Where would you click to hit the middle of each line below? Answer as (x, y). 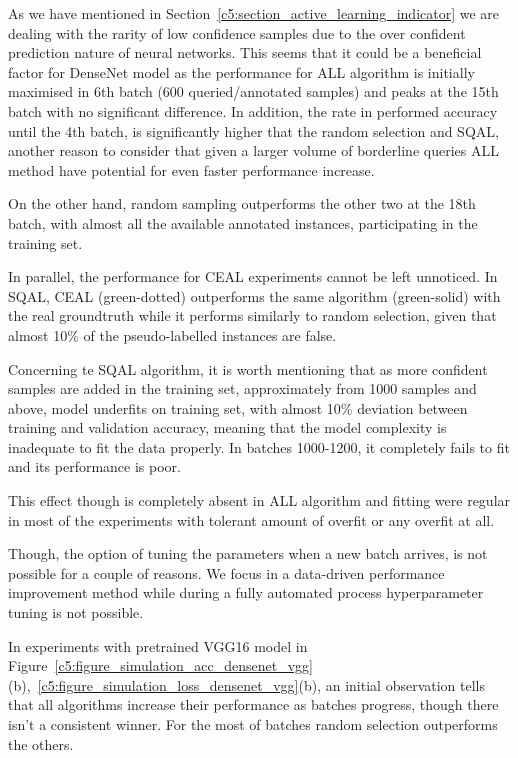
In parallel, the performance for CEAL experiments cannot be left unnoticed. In (253, 276)
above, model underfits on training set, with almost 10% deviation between (238, 407)
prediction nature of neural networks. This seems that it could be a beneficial (245, 52)
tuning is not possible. (76, 612)
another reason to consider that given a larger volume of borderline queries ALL (253, 150)
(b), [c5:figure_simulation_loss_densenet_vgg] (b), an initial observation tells (246, 684)
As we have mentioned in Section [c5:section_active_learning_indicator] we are (254, 13)
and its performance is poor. (94, 466)
